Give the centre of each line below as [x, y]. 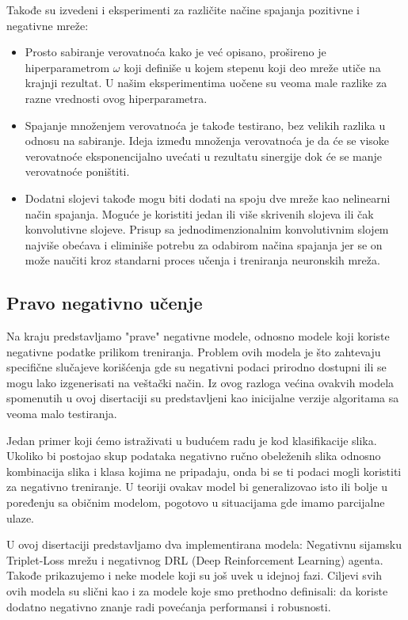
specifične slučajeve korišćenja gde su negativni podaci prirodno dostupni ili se [196, 367]
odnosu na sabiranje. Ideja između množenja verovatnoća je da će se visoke [207, 141]
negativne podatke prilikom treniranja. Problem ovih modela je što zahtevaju [194, 351]
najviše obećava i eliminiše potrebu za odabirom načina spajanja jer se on [204, 244]
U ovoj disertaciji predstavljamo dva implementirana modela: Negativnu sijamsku [204, 544]
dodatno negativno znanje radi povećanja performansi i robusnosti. [169, 606]
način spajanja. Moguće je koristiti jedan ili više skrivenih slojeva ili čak [199, 213]
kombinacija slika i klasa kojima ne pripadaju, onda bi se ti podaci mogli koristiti [204, 471]
